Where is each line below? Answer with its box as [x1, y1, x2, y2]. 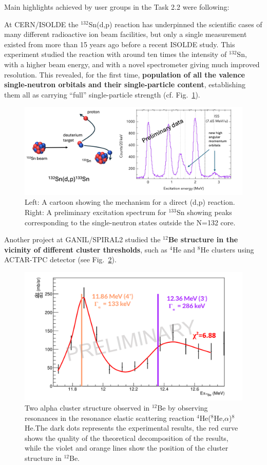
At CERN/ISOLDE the [4, 18, 79, 29]
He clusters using [200, 244, 254, 255]
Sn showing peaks [176, 206, 232, 217]
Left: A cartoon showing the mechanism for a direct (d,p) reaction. [25, 197, 235, 207]
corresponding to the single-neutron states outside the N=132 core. [25, 217, 236, 227]
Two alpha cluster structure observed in [25, 402, 150, 413]
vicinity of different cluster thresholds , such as [4, 244, 167, 255]
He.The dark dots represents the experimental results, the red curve [25, 422, 238, 433]
